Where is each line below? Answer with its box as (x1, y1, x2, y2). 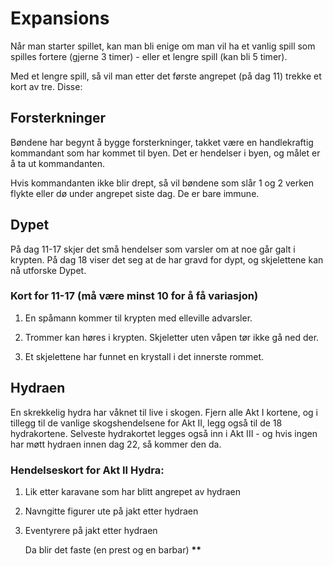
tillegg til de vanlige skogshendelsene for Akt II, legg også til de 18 (10, 417, 283, 429)
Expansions (10, 7, 110, 30)
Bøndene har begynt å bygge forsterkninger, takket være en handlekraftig (10, 136, 314, 148)
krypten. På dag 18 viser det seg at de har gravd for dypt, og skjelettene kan (10, 253, 324, 266)
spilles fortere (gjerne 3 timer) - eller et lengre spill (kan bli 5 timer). (10, 50, 288, 62)
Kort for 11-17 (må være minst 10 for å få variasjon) (10, 289, 259, 303)
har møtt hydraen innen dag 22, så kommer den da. (10, 438, 222, 450)
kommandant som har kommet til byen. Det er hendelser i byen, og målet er (10, 147, 321, 159)
